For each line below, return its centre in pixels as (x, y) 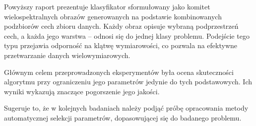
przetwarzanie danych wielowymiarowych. (67, 55)
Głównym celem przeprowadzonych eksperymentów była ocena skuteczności (119, 72)
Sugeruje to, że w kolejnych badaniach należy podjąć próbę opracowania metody (126, 108)
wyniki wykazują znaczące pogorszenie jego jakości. (82, 91)
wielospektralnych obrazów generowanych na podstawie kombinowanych (113, 16)
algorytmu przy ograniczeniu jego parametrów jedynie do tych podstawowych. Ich (128, 82)
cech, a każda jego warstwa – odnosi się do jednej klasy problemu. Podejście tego (127, 35)
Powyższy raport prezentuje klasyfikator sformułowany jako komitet (107, 6)
